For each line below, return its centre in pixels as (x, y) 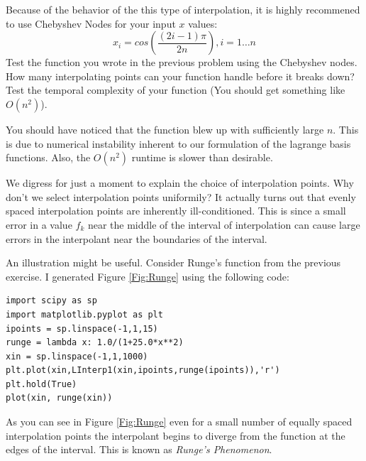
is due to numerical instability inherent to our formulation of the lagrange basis (178, 143)
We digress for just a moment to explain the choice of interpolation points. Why (180, 183)
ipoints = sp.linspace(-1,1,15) (82, 329)
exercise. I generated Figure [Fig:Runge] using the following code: (148, 276)
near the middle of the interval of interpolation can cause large (224, 224)
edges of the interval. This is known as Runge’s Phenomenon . (139, 449)
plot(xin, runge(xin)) (59, 398)
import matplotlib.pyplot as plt (84, 314)
